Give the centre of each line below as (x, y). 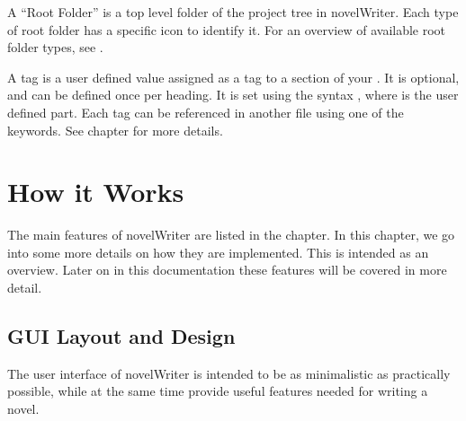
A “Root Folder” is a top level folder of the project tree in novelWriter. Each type (233, 12)
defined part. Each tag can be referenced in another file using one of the (206, 112)
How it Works (96, 192)
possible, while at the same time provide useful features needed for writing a (218, 391)
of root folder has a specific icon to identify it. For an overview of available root (227, 29)
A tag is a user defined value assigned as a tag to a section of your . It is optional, (233, 77)
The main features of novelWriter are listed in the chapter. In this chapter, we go (231, 235)
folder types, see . (55, 47)
